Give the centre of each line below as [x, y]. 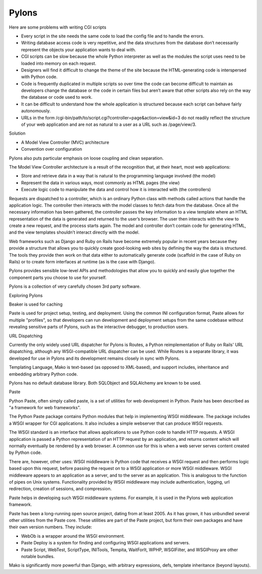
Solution [17, 133]
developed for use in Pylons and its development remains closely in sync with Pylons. [94, 358]
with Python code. [39, 77]
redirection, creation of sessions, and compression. [60, 489]
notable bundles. [38, 556]
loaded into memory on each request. [59, 63]
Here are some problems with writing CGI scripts [58, 27]
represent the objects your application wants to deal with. [79, 50]
